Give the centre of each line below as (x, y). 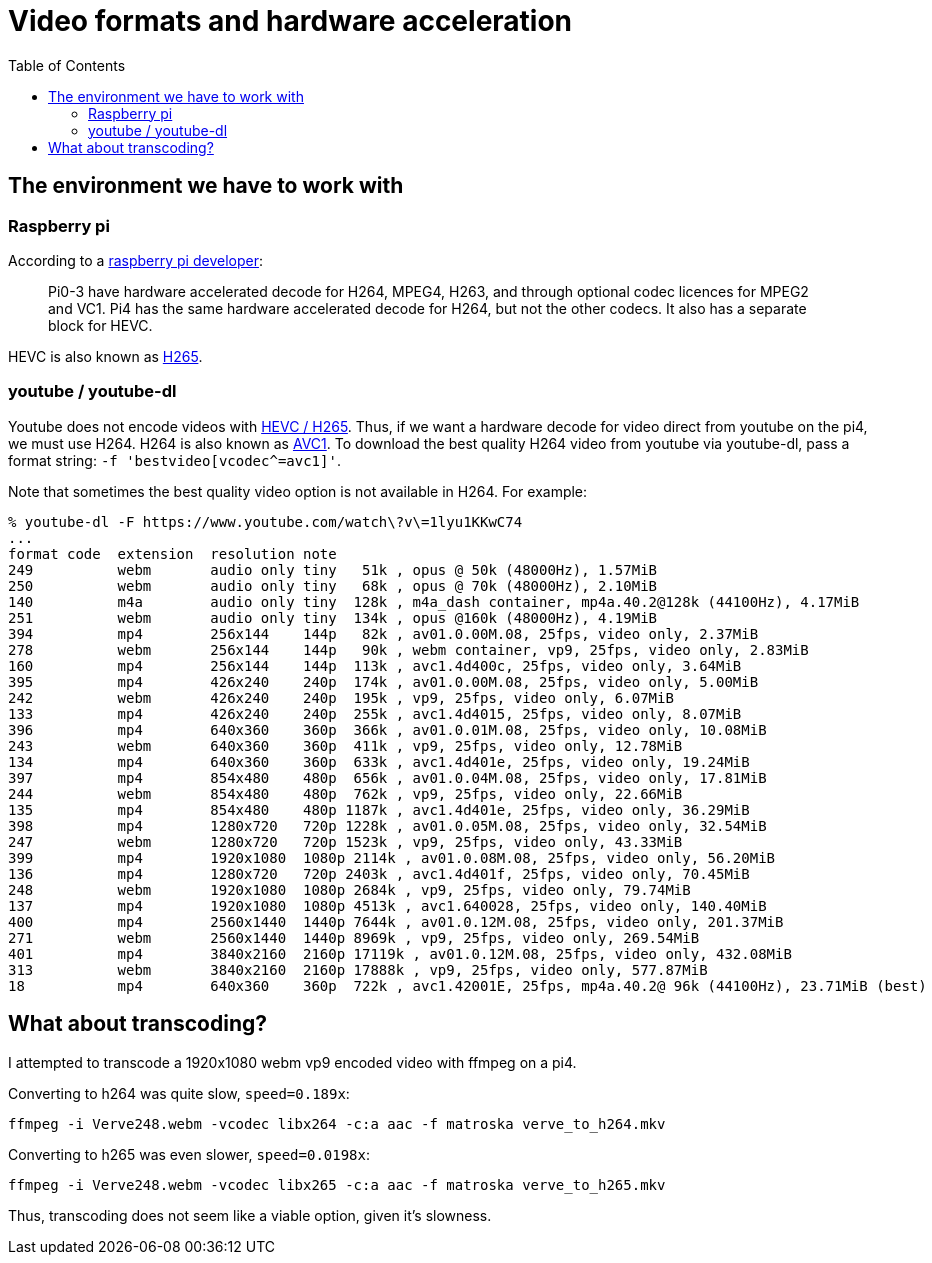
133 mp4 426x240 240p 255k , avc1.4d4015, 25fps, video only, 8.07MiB (375, 713)
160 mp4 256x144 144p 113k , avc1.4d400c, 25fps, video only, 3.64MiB (375, 665)
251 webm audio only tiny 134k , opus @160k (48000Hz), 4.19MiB (333, 617)
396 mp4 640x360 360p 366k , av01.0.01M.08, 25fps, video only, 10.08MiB (387, 729)
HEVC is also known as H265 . (105, 356)
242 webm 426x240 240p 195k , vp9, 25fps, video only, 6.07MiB (341, 697)
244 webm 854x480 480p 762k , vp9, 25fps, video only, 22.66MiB (345, 793)
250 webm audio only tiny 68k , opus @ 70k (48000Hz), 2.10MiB (333, 585)
